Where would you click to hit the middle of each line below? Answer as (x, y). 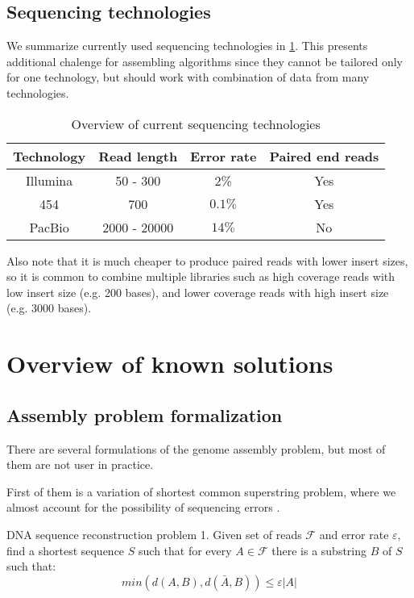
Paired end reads (324, 156)
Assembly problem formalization (145, 414)
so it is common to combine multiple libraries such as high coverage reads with (201, 276)
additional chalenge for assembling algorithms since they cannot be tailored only (205, 61)
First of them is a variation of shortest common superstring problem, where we (201, 491)
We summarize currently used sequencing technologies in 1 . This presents (187, 46)
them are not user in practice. (80, 464)
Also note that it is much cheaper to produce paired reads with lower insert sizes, (207, 260)
